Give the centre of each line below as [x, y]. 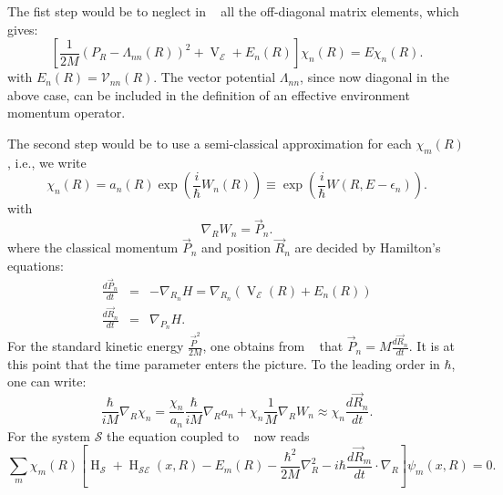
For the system [49, 435]
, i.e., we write [47, 162]
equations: [36, 265]
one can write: [47, 382]
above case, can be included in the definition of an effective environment [209, 94]
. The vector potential [215, 77]
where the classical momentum [93, 247]
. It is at [432, 346]
